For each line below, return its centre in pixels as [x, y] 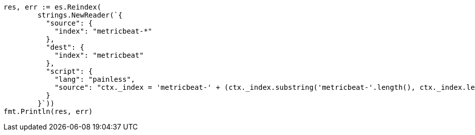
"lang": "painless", [95, 79]
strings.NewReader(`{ [80, 15]
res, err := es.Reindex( [52, 7]
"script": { [70, 71]
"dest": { [65, 47]
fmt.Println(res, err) [48, 111]
